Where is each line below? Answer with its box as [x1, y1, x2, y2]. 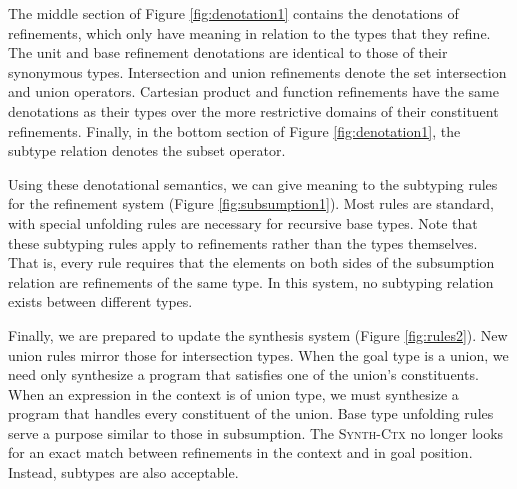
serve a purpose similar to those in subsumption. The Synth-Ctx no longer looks [8, 422, 504, 443]
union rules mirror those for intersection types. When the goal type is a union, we [8, 344, 509, 365]
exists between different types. [8, 291, 193, 312]
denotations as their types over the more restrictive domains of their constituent [8, 100, 499, 121]
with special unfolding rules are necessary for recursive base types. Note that [8, 212, 478, 233]
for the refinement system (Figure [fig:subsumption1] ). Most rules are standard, [8, 193, 494, 214]
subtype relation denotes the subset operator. [8, 140, 286, 161]
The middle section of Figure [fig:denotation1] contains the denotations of [8, 3, 459, 23]
